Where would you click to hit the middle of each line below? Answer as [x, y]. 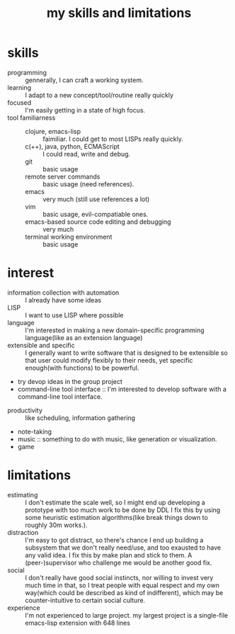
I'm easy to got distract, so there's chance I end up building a [114, 540]
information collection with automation [63, 293]
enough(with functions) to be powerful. [82, 368]
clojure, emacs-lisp [53, 131]
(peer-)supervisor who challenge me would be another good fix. [119, 562]
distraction [23, 532]
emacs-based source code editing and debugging [98, 222]
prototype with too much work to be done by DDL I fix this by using [123, 510]
